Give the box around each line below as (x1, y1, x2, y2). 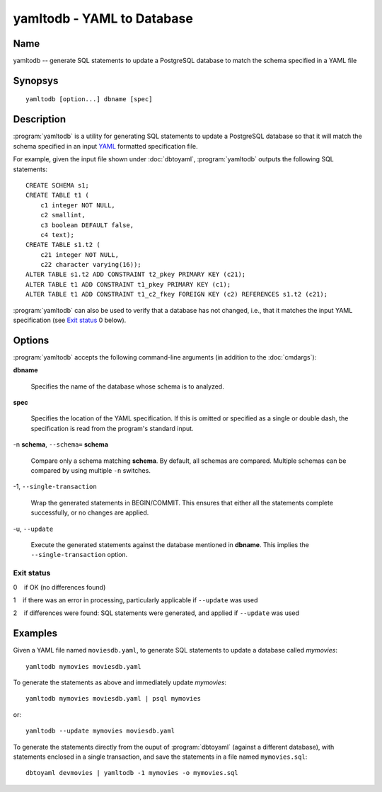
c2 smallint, (40, 211, 86, 219)
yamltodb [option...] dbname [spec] (25, 96, 153, 103)
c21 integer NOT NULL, (40, 251, 120, 258)
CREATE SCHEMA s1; (25, 181, 90, 189)
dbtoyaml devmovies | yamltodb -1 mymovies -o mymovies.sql (25, 769, 238, 777)
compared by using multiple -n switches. (30, 466, 151, 475)
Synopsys (13, 74, 59, 86)
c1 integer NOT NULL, (40, 201, 116, 209)
